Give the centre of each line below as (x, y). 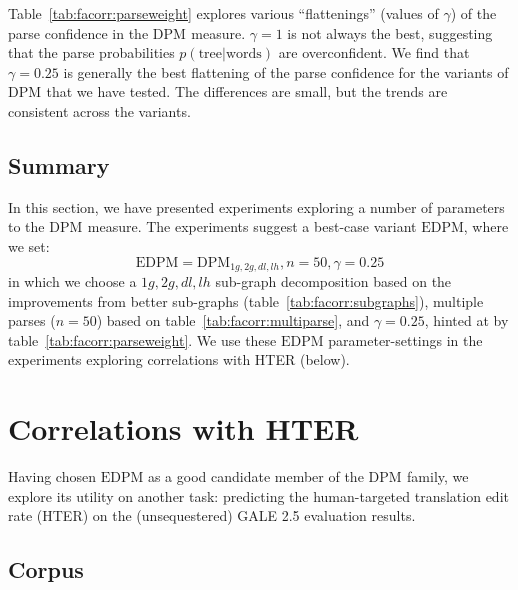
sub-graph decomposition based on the (333, 281)
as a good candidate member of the (255, 476)
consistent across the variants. (99, 110)
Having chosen (52, 476)
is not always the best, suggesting (390, 32)
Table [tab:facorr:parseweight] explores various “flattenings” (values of (223, 13)
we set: (29, 245)
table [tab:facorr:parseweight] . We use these (142, 339)
